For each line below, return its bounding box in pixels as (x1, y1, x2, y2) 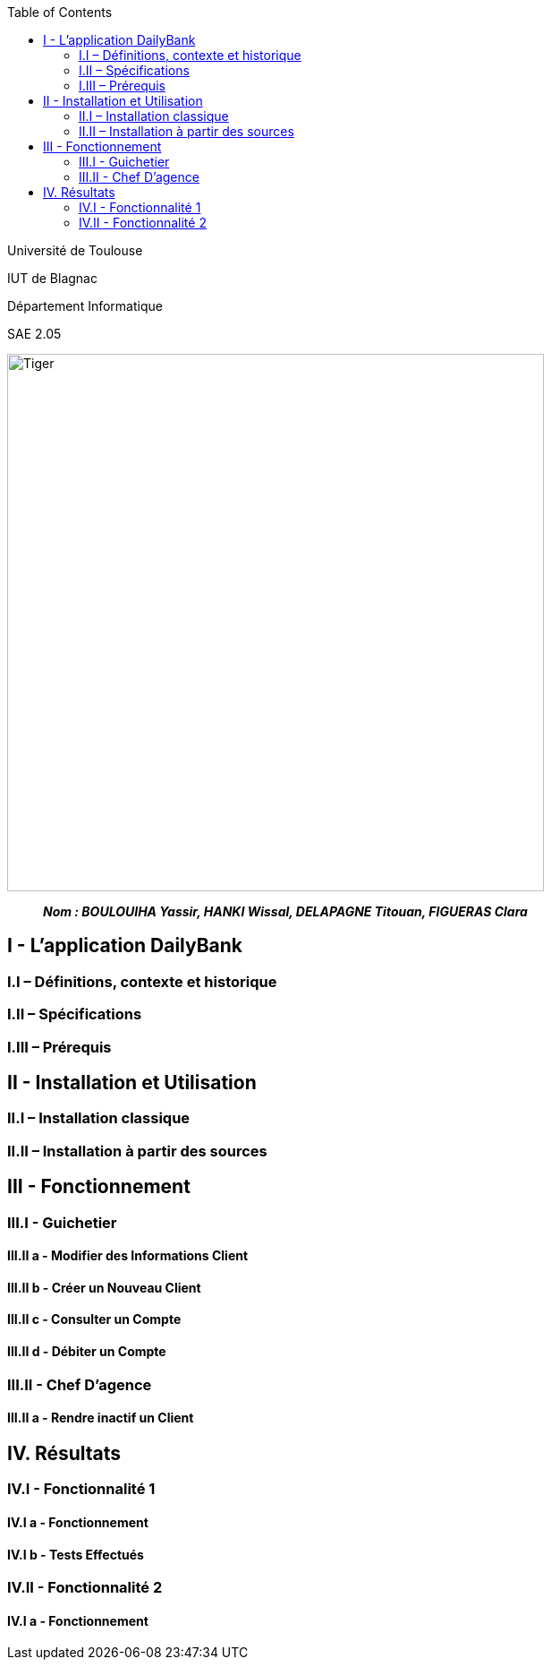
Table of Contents (7, 4, 113, 20)
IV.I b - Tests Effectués (7, 1546, 144, 1562)
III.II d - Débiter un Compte (7, 1344, 166, 1360)
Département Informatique (7, 298, 163, 314)
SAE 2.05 (7, 326, 62, 341)
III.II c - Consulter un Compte (7, 1311, 182, 1328)
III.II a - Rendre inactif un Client (7, 1410, 194, 1426)
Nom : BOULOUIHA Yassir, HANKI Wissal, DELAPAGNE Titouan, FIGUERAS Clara (43, 904, 528, 919)
